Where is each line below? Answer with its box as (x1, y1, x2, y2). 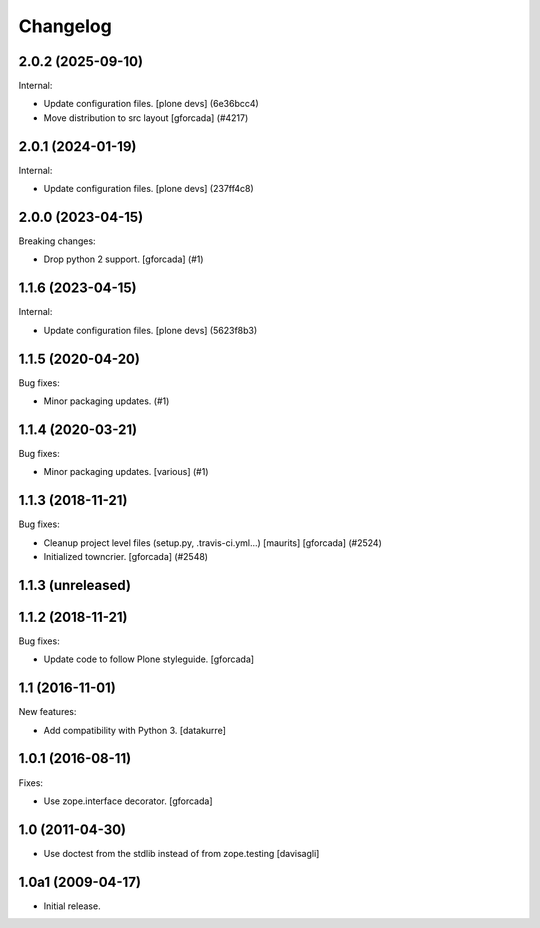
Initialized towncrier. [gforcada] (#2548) (43, 551, 209, 563)
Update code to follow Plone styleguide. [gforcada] (43, 653, 255, 665)
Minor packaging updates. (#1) (43, 395, 170, 407)
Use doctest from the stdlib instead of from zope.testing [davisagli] (43, 847, 320, 859)
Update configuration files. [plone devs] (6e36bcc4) (43, 98, 259, 110)
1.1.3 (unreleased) (18, 576, 132, 594)
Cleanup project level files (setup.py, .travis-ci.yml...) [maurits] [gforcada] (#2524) (43, 536, 382, 549)
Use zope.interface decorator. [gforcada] (43, 795, 214, 807)
